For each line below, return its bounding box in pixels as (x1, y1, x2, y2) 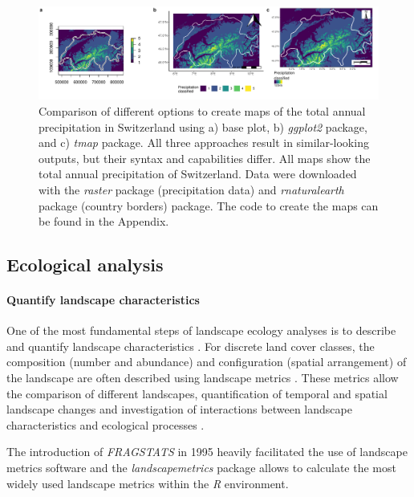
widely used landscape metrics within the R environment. (6, 475, 289, 491)
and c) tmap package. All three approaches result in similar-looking (39, 134, 369, 151)
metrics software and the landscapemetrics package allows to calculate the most (6, 459, 396, 476)
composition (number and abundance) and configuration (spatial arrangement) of (6, 353, 407, 370)
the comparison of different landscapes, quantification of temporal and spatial (6, 385, 388, 401)
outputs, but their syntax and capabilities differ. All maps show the (39, 149, 371, 166)
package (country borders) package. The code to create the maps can (39, 197, 379, 214)
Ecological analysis (6, 252, 164, 277)
